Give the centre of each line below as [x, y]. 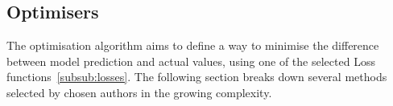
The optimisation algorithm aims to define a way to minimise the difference [193, 45]
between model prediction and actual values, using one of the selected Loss [191, 61]
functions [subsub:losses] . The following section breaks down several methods [197, 77]
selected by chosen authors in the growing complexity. [139, 92]
